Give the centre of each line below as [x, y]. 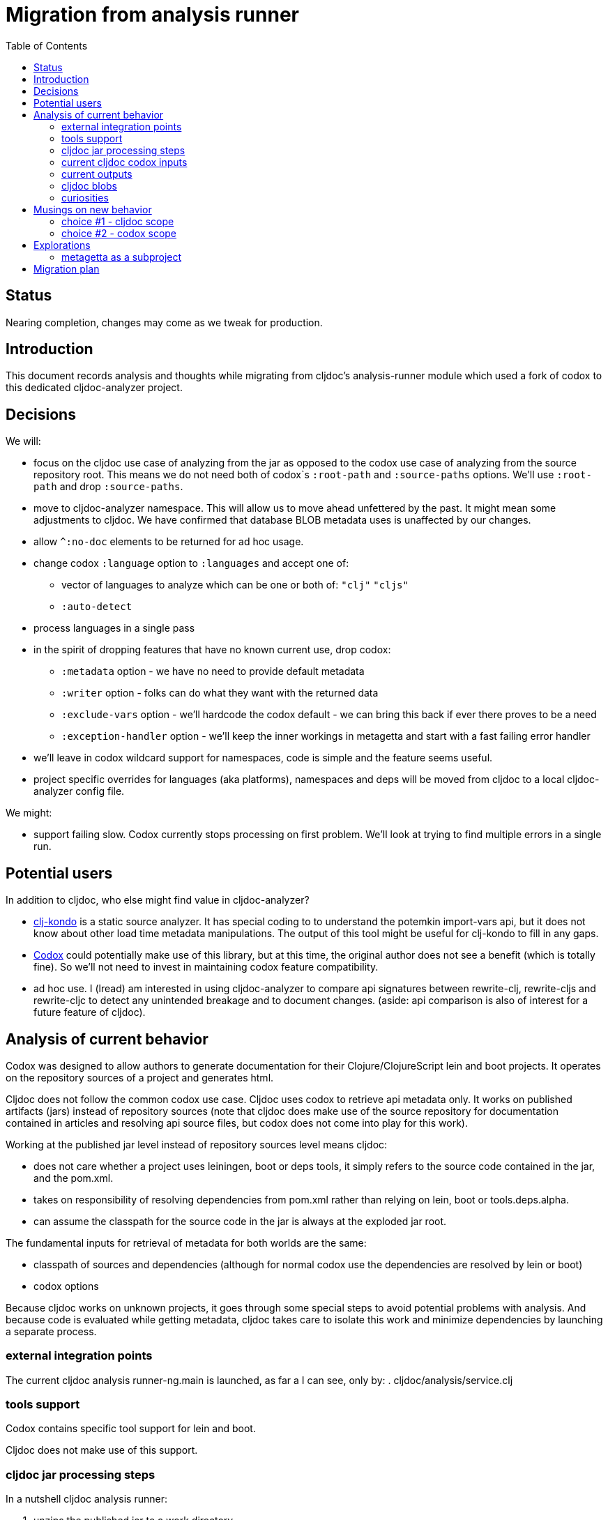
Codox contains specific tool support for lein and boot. [131, 1429]
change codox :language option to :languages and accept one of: [191, 563]
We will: [23, 441]
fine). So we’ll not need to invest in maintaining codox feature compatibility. [206, 967]
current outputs [97, 174]
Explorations [62, 245]
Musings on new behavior [93, 209]
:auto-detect [97, 607]
